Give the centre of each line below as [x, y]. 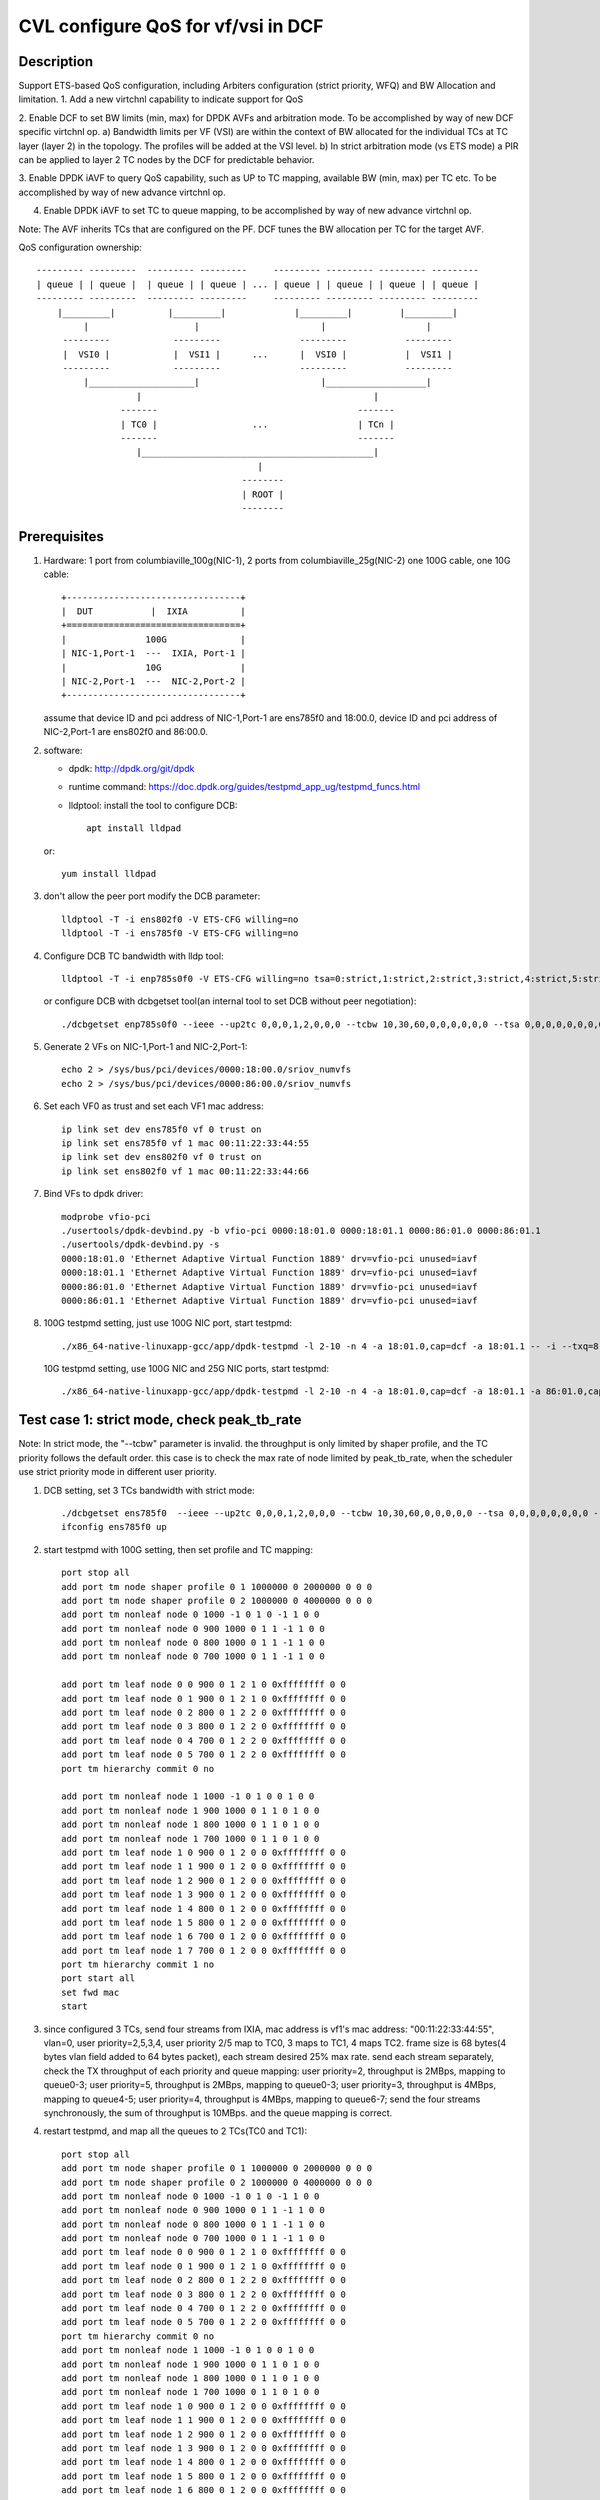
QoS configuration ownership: [80, 247]
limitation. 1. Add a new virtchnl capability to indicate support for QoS [161, 99]
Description [56, 61]
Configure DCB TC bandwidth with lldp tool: [133, 956]
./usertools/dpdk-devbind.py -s [140, 1244]
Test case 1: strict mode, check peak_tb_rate [160, 1420]
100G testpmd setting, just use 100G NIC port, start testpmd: [168, 1323]
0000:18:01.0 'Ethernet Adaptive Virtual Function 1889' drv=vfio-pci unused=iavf [269, 1258]
